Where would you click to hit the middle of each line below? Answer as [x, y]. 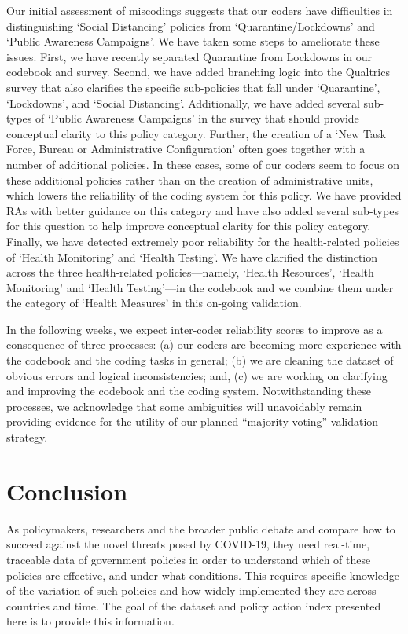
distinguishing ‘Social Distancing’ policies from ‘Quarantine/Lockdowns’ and [191, 26]
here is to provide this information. [90, 621]
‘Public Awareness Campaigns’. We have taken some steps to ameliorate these [193, 41]
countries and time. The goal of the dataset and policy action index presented [194, 605]
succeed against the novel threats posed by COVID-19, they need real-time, [188, 544]
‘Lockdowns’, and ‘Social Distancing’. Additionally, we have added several [183, 103]
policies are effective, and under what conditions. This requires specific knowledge [203, 575]
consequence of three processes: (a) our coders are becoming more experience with [204, 344]
